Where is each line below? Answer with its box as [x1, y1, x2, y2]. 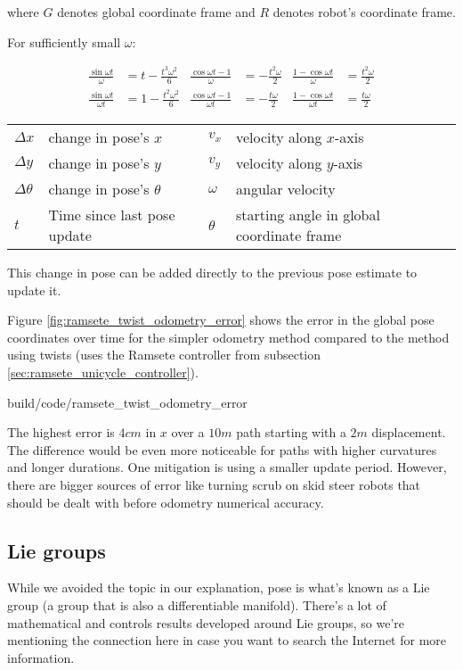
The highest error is [7, 423, 115, 442]
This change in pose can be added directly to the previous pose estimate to [7, 263, 418, 282]
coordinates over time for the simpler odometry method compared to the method [7, 327, 450, 346]
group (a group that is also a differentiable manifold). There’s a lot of [7, 595, 386, 614]
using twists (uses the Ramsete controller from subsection [7, 345, 321, 364]
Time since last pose [48, 204, 175, 226]
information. [7, 648, 75, 666]
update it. [7, 280, 61, 299]
